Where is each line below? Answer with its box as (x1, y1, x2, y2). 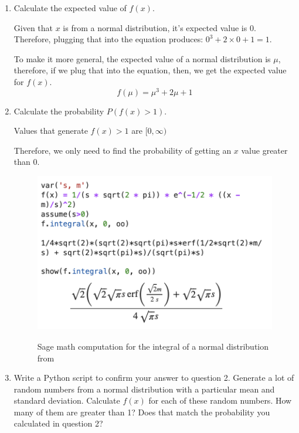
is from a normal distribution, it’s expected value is (63, 21, 247, 33)
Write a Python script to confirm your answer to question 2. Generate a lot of (13, 371, 294, 384)
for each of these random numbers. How (148, 394, 292, 407)
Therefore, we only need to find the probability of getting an (13, 144, 232, 156)
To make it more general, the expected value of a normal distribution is (13, 52, 271, 65)
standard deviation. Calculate (13, 394, 120, 407)
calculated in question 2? (13, 417, 103, 429)
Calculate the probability (13, 104, 104, 117)
